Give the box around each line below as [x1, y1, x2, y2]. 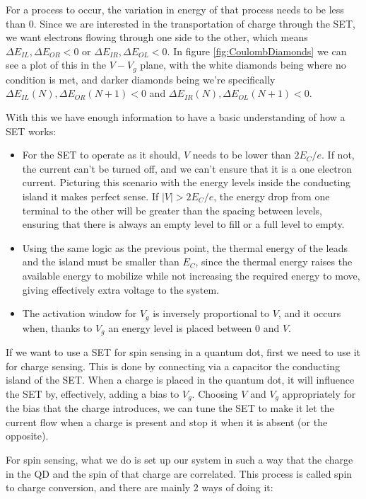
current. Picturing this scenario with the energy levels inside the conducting [22, 175, 351, 190]
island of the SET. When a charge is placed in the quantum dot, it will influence [6, 372, 355, 387]
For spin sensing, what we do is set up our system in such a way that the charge [6, 452, 353, 467]
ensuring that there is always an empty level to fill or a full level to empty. [22, 217, 345, 231]
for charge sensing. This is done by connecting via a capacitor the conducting [6, 358, 340, 373]
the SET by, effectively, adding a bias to [6, 386, 179, 401]
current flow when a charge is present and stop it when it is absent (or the [6, 414, 328, 429]
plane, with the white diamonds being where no [140, 57, 346, 72]
